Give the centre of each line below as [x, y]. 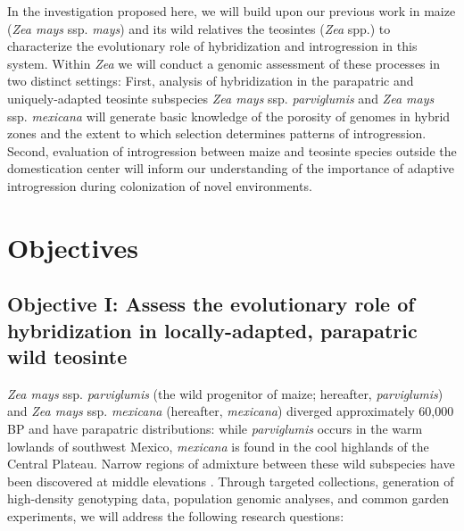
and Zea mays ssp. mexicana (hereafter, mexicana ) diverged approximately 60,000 [231, 411]
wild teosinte [67, 357]
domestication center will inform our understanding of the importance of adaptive [231, 168]
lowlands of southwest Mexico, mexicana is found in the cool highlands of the [218, 446]
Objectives [73, 247]
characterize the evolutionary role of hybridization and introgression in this [212, 46]
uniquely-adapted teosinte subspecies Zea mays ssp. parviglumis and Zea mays [221, 98]
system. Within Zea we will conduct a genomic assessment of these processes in [224, 63]
